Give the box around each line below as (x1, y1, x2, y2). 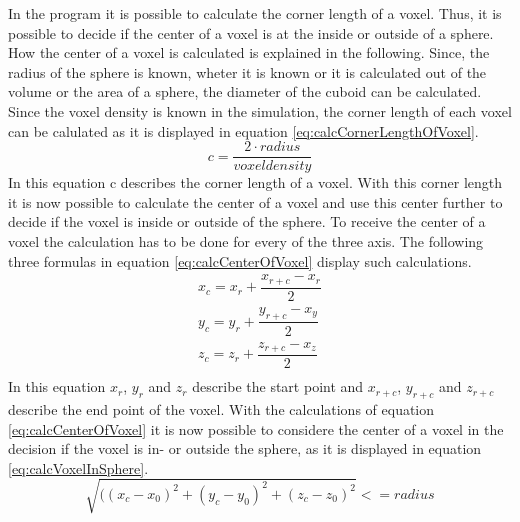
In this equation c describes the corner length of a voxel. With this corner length (8, 172, 503, 193)
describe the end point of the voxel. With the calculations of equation (8, 398, 435, 419)
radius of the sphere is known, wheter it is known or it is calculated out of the (8, 61, 487, 82)
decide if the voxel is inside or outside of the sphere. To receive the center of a (8, 211, 486, 232)
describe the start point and (192, 376, 364, 397)
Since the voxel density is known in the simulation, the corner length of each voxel (8, 100, 512, 121)
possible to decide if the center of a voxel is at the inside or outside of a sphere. (8, 22, 494, 43)
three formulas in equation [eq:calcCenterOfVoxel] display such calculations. (8, 250, 472, 271)
